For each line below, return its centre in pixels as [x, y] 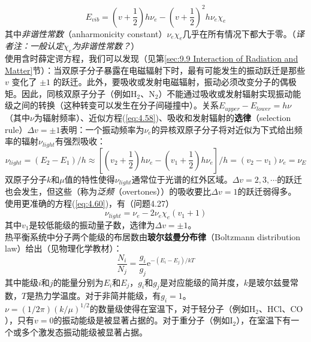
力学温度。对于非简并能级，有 [102, 296]
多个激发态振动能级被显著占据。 [84, 332]
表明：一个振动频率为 [102, 129]
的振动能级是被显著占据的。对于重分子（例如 [142, 320]
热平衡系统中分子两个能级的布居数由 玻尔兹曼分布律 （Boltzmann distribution [153, 236]
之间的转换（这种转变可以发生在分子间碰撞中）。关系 [116, 105]
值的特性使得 [90, 179]
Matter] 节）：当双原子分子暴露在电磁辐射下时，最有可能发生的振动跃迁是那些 [155, 70]
